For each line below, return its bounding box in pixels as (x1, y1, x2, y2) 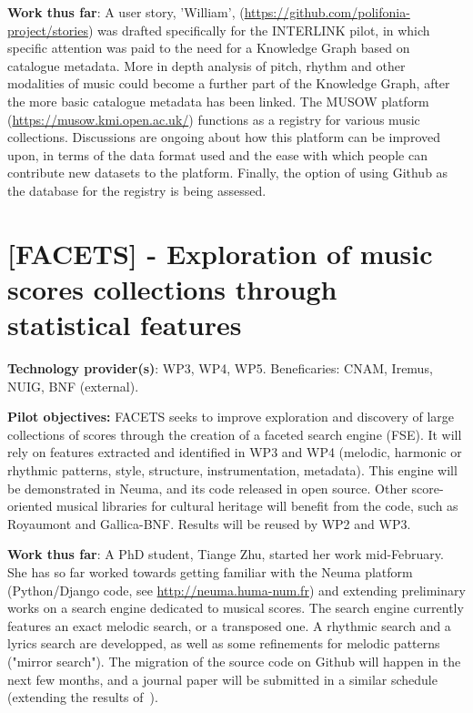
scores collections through (7, 270, 337, 307)
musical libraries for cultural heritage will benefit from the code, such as (56, 496, 458, 515)
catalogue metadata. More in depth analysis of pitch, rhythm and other (7, 56, 406, 75)
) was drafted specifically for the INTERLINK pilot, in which (87, 20, 430, 39)
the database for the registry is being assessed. (7, 180, 267, 199)
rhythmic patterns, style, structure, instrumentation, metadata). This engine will (7, 461, 458, 479)
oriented (7, 496, 53, 515)
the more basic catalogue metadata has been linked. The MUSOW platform (7, 91, 429, 110)
